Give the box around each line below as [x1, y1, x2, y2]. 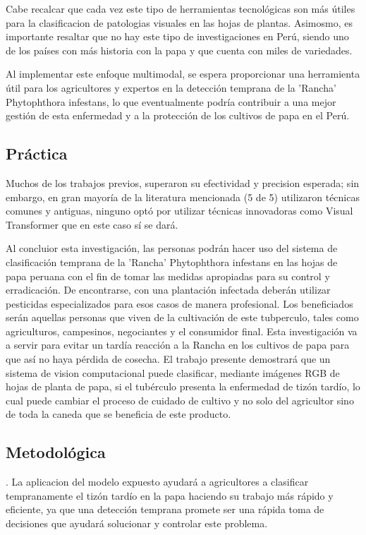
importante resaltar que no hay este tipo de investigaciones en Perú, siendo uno [6, 29, 349, 44]
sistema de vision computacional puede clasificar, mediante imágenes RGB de [6, 365, 340, 380]
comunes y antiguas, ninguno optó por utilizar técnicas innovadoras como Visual [6, 203, 353, 218]
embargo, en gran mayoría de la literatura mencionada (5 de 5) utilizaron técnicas [6, 189, 360, 204]
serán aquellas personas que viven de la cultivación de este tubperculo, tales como [6, 310, 359, 325]
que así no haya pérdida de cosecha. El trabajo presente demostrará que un [6, 351, 331, 366]
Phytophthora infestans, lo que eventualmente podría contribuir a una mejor [6, 94, 336, 109]
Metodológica [6, 441, 106, 463]
